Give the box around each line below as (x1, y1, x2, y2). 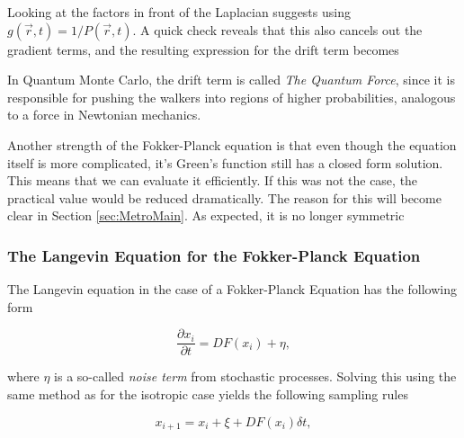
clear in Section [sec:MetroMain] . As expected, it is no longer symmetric (7, 206, 405, 225)
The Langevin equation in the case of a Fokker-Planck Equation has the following (7, 280, 457, 299)
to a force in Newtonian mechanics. (7, 105, 201, 124)
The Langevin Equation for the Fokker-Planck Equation (7, 244, 421, 266)
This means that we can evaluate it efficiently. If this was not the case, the (7, 171, 418, 190)
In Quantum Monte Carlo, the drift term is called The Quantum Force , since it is (7, 70, 455, 89)
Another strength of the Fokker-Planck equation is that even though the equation (7, 135, 457, 154)
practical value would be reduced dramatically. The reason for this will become (7, 188, 442, 207)
